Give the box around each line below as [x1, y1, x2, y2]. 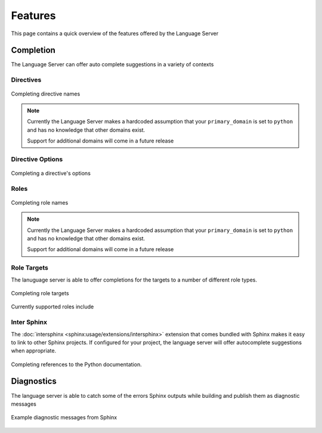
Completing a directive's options [11, 169, 91, 177]
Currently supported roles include [11, 303, 94, 310]
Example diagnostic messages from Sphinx [11, 414, 117, 421]
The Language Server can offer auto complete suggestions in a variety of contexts [11, 61, 214, 68]
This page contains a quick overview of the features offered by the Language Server [11, 30, 219, 37]
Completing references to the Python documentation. [11, 361, 143, 368]
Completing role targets [11, 289, 69, 296]
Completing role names [11, 199, 69, 206]
